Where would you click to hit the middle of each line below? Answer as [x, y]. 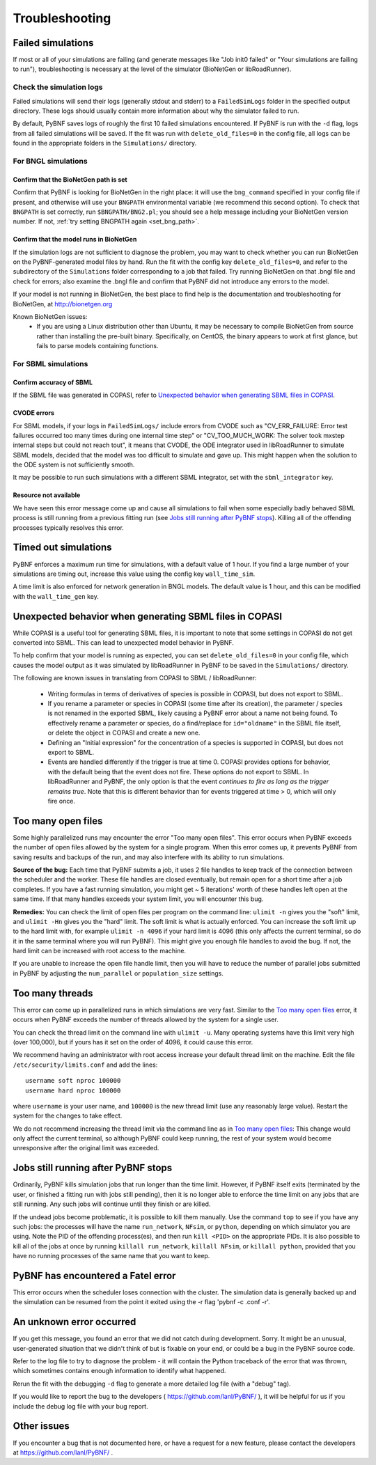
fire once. [62, 801]
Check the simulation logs [58, 87]
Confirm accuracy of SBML [53, 382]
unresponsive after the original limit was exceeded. [86, 1148]
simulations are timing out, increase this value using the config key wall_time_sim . [134, 574]
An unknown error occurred [75, 1322]
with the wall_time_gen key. [56, 596]
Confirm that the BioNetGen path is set [70, 179]
